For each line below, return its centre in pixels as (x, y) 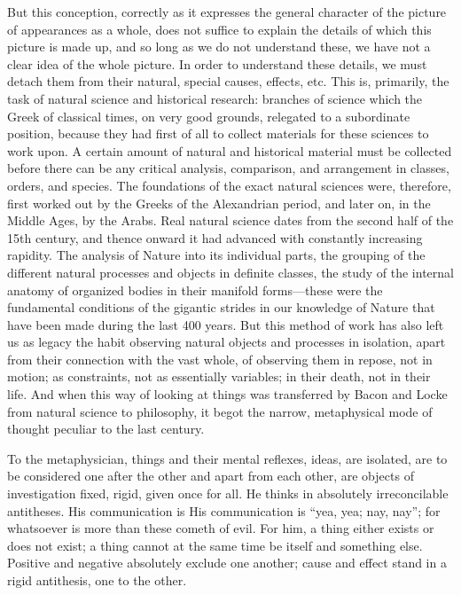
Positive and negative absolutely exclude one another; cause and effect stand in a (227, 563)
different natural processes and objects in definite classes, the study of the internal (230, 272)
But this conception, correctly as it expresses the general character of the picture (227, 12)
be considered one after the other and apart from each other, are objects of (211, 476)
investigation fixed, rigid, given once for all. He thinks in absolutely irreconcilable (228, 493)
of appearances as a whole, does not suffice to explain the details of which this (219, 29)
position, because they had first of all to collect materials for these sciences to (218, 133)
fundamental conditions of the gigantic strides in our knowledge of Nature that (221, 307)
